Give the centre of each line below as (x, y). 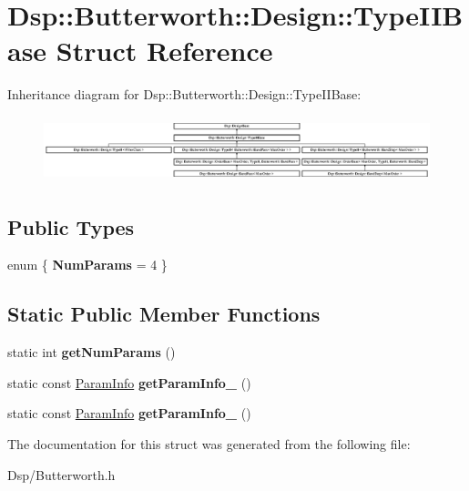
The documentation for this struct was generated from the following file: (209, 444)
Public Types (71, 226)
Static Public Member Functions (164, 314)
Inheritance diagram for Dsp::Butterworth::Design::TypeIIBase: (184, 94)
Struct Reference (164, 51)
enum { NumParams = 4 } (87, 265)
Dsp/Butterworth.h (61, 474)
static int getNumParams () (92, 352)
